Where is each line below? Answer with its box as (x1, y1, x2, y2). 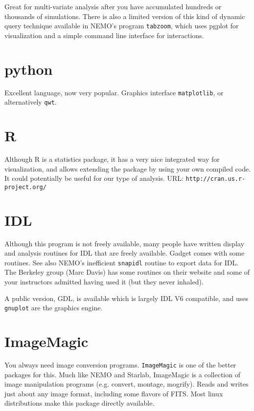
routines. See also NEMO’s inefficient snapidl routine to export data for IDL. (4, 257, 239, 267)
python (4, 59, 53, 79)
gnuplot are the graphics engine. (4, 303, 103, 313)
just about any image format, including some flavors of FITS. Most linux (4, 388, 223, 398)
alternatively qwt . (4, 97, 57, 107)
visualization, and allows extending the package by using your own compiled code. (4, 163, 251, 173)
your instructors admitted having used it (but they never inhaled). (4, 277, 204, 287)
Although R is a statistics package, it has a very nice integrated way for (4, 154, 220, 164)
